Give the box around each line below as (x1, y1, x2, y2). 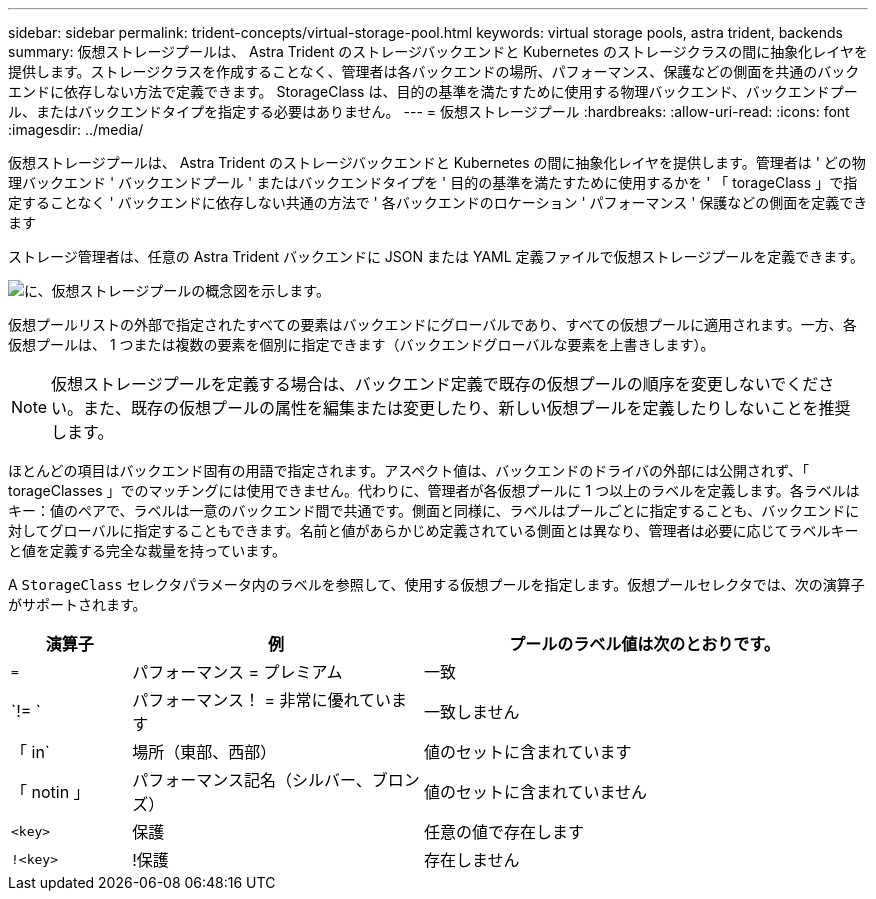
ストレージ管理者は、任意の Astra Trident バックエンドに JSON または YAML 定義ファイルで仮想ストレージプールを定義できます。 (8, 248, 864, 265)
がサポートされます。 (8, 596, 147, 613)
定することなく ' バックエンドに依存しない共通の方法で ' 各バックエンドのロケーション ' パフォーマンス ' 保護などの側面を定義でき (8, 194, 868, 211)
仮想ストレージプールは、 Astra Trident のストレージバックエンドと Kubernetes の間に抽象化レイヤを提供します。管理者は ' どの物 (8, 154, 866, 171)
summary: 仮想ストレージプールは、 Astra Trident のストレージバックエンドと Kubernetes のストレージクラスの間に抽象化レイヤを (8, 43, 868, 60)
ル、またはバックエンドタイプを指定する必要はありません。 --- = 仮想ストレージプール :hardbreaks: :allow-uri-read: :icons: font (8, 103, 850, 120)
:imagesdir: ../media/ (8, 121, 144, 138)
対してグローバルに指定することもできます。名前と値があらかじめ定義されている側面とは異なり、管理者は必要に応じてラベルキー (8, 522, 859, 539)
